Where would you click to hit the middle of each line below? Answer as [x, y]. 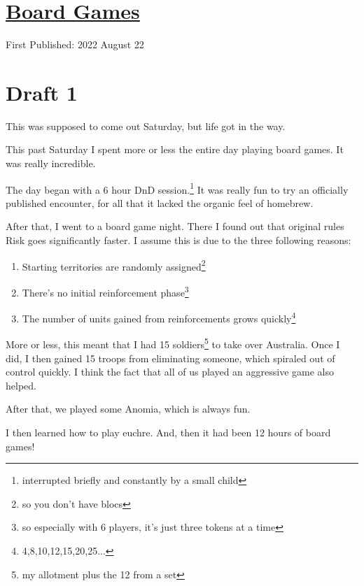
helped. [21, 385]
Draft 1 [42, 92]
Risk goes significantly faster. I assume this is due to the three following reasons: [178, 240]
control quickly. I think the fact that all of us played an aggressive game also [170, 372]
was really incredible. [51, 163]
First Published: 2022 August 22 [75, 44]
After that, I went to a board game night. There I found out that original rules [175, 226]
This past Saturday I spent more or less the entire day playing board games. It [175, 149]
